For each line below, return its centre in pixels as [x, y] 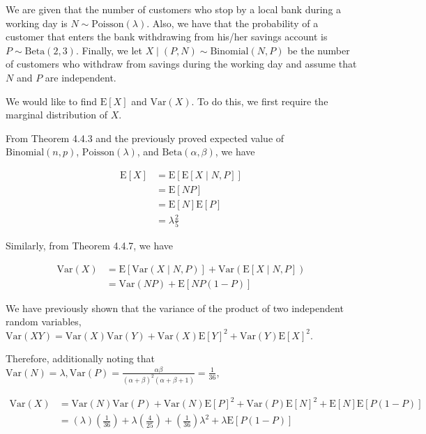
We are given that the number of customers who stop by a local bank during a [174, 9]
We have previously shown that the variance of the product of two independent [175, 308]
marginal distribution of [57, 115]
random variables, [44, 321]
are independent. [81, 77]
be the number [319, 50]
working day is [37, 23]
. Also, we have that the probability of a [233, 23]
